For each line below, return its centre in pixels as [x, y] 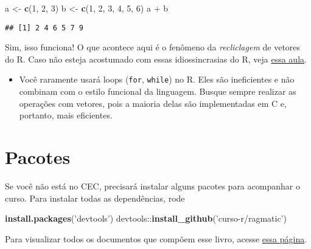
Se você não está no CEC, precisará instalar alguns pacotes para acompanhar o [152, 186]
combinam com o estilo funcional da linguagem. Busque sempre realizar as [158, 91]
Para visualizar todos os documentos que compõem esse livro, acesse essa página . [156, 238]
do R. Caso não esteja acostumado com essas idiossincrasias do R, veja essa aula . [156, 59]
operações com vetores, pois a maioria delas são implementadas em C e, [153, 103]
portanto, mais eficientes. [66, 115]
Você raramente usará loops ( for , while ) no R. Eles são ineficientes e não [157, 79]
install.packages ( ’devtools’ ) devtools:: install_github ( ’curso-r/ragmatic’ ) [146, 218]
